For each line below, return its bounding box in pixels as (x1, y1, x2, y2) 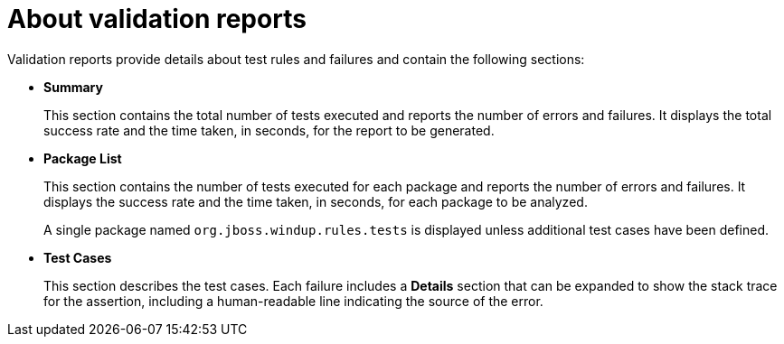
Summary (43, 79, 103, 95)
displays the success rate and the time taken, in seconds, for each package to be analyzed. (43, 193, 588, 209)
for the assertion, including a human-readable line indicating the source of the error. (43, 293, 543, 309)
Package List (43, 150, 122, 166)
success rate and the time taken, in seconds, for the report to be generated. (43, 122, 495, 138)
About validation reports (7, 4, 307, 34)
